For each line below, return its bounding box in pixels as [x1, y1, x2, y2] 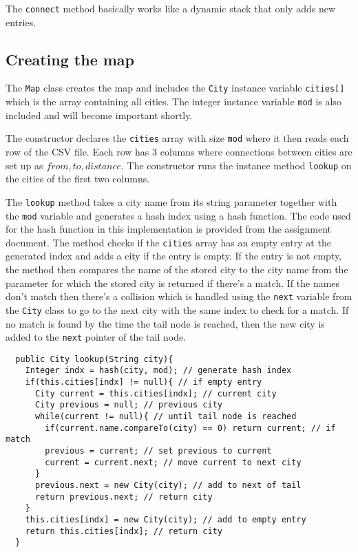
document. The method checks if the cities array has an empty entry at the [6, 235, 331, 249]
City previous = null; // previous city [34, 400, 222, 410]
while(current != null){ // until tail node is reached [34, 412, 297, 422]
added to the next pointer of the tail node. [6, 330, 187, 344]
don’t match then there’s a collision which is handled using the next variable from [6, 289, 352, 304]
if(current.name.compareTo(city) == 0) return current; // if [45, 423, 336, 433]
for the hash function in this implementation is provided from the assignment [6, 222, 332, 236]
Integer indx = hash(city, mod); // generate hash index [25, 365, 292, 376]
